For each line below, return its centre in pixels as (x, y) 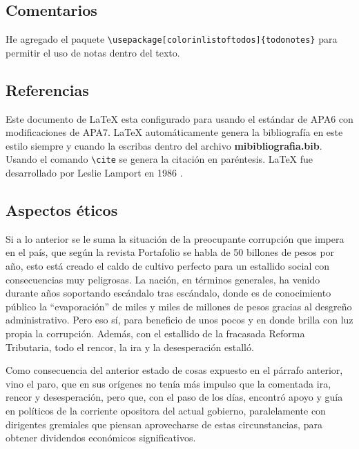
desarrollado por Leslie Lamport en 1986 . (94, 173)
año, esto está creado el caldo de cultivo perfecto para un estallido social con (167, 266)
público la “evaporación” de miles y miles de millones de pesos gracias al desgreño (179, 306)
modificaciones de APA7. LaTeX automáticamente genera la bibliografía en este (174, 132)
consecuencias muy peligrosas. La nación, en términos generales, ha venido (163, 279)
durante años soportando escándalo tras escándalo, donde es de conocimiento (168, 293)
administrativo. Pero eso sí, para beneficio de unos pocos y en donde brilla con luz (179, 320)
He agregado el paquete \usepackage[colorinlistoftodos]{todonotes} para (172, 39)
